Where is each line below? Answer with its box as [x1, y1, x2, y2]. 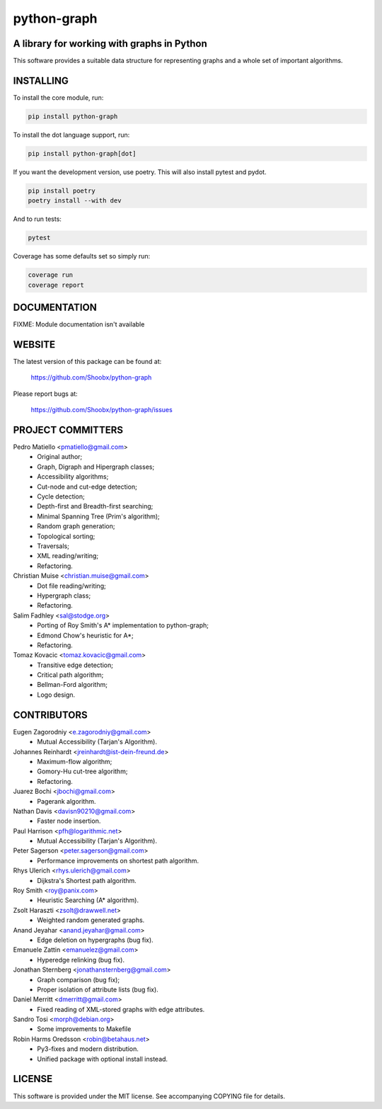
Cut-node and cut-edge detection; [37, 482, 137, 491]
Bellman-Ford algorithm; [37, 681, 108, 689]
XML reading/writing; [37, 552, 99, 560]
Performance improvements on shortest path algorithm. [37, 856, 199, 865]
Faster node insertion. [37, 817, 101, 825]
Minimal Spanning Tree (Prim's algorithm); [37, 512, 161, 521]
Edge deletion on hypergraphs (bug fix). [37, 935, 154, 944]
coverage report [28, 280, 85, 289]
